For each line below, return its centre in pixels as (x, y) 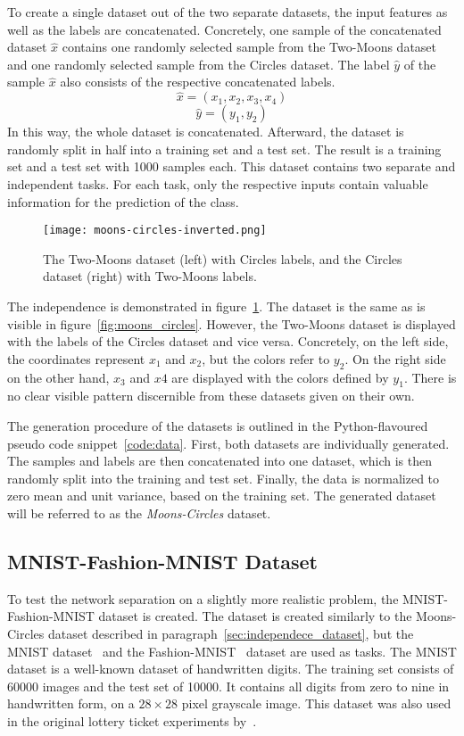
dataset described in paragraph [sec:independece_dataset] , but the (231, 633)
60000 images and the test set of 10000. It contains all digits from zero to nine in (228, 686)
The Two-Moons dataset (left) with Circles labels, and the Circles (223, 258)
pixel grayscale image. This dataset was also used (316, 703)
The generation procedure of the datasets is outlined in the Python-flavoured (218, 425)
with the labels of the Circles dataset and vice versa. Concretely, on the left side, (228, 341)
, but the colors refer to (266, 358)
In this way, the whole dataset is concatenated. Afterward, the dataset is (206, 132)
